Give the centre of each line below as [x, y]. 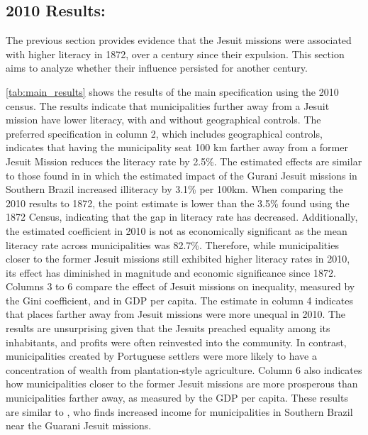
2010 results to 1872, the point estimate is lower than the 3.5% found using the [178, 203]
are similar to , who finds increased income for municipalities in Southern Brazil [179, 411]
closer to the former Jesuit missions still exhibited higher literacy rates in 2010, [178, 259]
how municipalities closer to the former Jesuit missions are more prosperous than [182, 384]
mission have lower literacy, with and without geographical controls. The [163, 120]
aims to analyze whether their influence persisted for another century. [157, 68]
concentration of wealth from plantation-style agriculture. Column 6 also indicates [184, 369]
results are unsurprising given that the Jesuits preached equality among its [168, 328]
